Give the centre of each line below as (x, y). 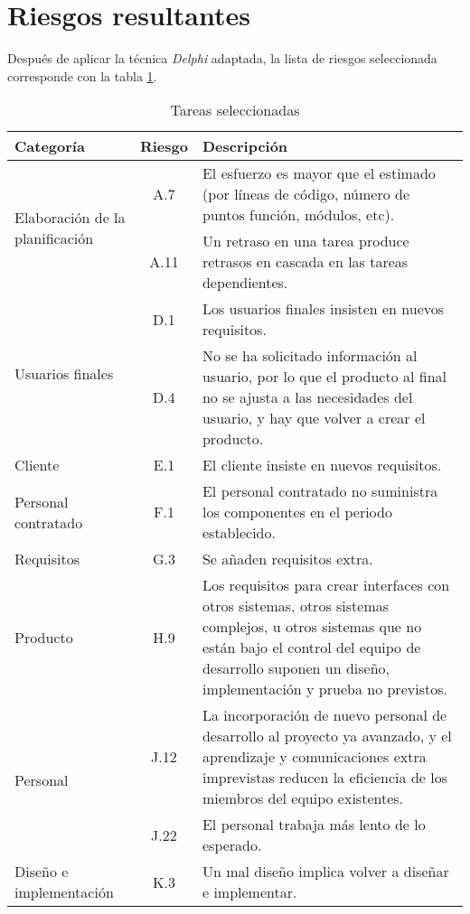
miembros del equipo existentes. (303, 798)
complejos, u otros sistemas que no (312, 627)
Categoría (50, 146)
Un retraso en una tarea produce (305, 241)
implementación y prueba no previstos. (324, 689)
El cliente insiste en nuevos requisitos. (322, 465)
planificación (54, 238)
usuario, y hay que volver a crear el (314, 418)
